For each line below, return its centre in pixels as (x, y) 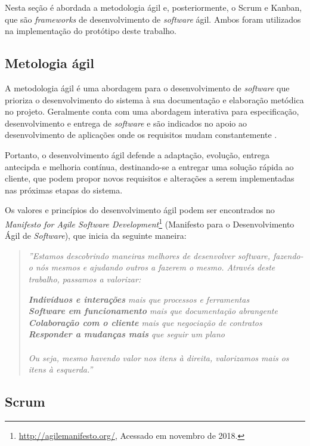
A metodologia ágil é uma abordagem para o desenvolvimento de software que (147, 87)
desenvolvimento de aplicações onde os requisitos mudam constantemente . (141, 135)
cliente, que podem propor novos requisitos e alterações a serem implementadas (150, 178)
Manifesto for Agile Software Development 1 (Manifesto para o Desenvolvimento (150, 223)
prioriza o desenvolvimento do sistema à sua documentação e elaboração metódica (154, 99)
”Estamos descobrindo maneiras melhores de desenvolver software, (149, 255)
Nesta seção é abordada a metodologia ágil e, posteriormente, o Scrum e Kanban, (154, 7)
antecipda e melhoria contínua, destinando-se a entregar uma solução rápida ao (149, 166)
